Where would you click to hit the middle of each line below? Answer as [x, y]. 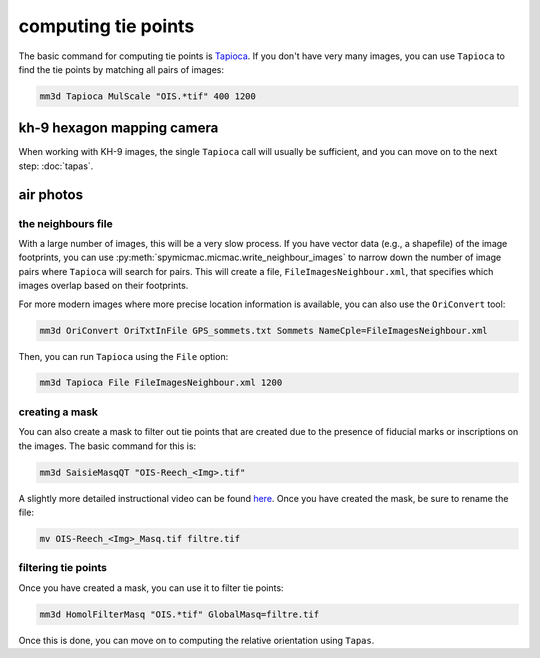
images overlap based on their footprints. [103, 286]
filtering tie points [62, 568]
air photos [51, 194]
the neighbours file [66, 223]
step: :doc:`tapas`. [56, 166]
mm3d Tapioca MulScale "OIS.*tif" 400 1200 [148, 96]
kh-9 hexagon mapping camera [118, 128]
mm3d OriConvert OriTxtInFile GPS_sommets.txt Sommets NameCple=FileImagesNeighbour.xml [264, 330]
